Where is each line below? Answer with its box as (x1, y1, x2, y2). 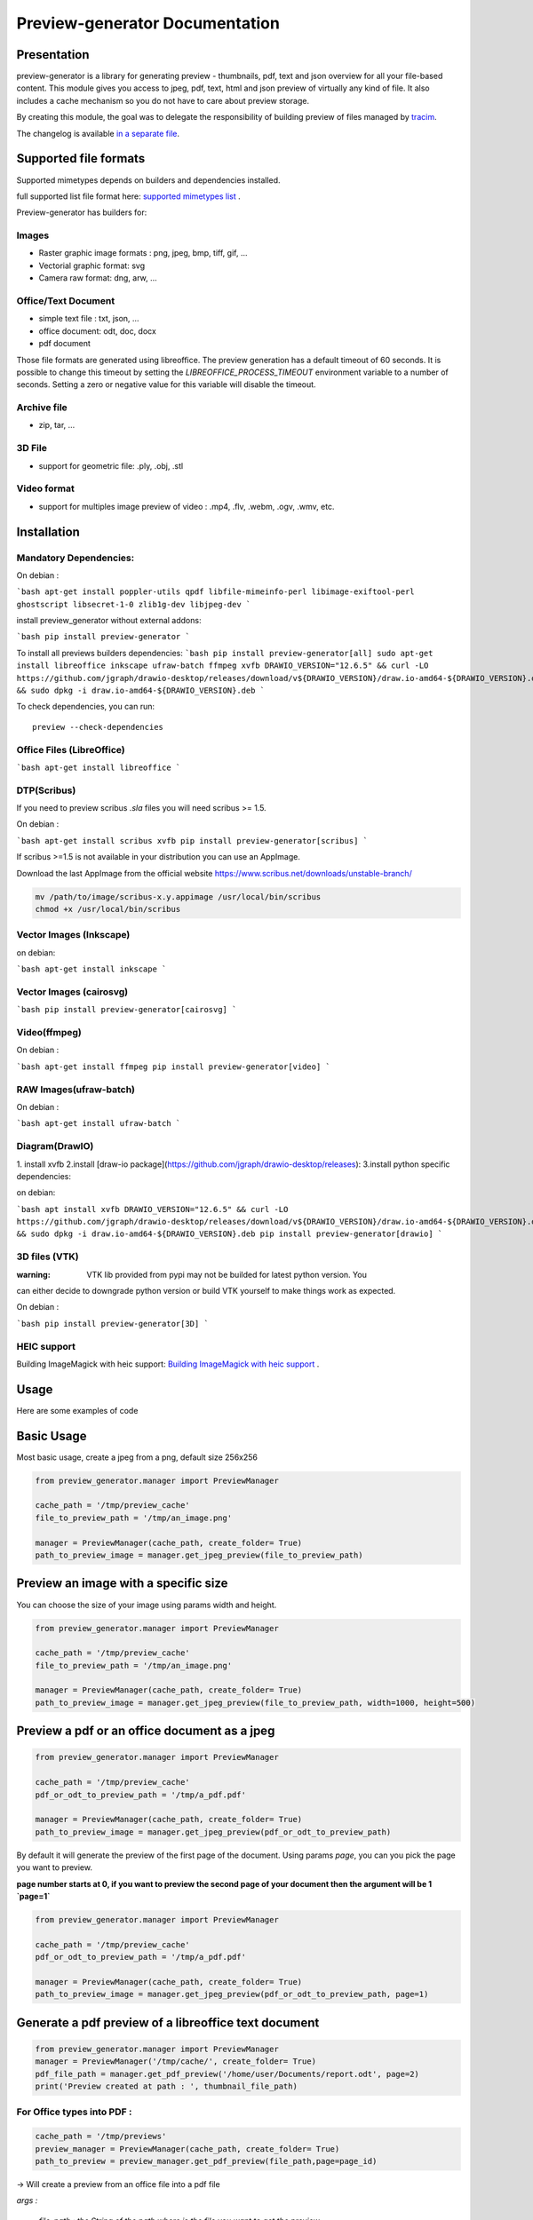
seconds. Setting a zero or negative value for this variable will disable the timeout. (16, 379, 316, 390)
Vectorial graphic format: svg (38, 260, 146, 271)
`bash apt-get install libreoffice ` (16, 762, 181, 773)
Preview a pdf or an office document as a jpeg (16, 1724, 275, 1739)
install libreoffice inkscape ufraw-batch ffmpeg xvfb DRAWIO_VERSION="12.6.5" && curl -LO (16, 661, 429, 670)
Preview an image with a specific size (16, 1576, 228, 1591)
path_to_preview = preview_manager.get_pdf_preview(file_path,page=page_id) (35, 2156, 378, 2166)
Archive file (16, 401, 68, 414)
